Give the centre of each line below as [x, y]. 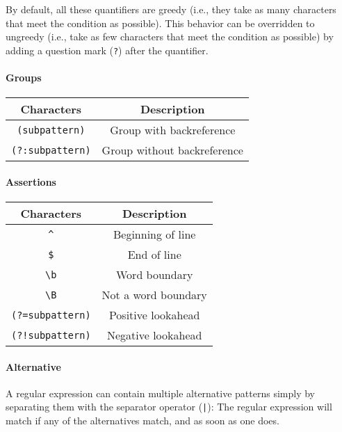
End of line [154, 255]
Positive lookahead [154, 315]
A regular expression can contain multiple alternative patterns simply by [161, 393]
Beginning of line [154, 234]
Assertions [31, 181]
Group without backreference [172, 150]
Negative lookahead [154, 335]
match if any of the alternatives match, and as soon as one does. [142, 421]
